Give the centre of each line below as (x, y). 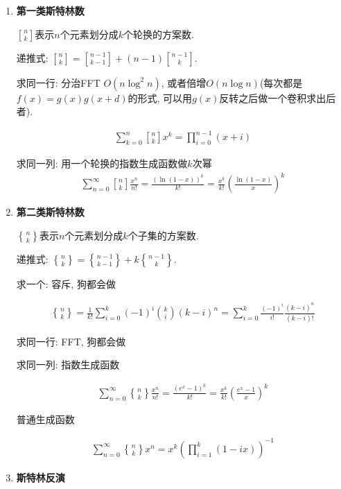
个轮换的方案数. (159, 34)
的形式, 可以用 (160, 97)
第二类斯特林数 (50, 212)
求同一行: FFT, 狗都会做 (71, 341)
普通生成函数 (45, 419)
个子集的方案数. (163, 235)
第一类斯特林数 (50, 10)
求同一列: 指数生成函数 (68, 364)
